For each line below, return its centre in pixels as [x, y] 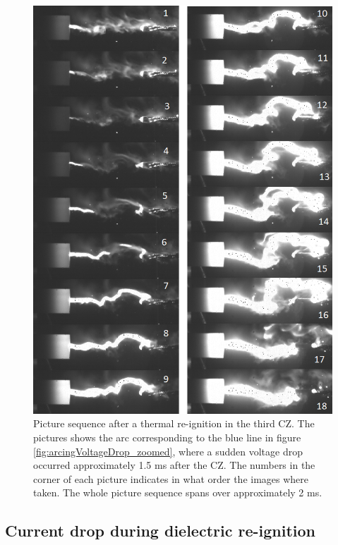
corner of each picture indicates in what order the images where [171, 478]
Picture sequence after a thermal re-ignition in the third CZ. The [174, 423]
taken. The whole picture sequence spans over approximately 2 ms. [178, 492]
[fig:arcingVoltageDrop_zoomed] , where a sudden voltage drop [168, 451]
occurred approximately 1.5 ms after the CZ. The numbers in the [174, 465]
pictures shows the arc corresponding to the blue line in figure [167, 437]
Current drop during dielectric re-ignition [160, 531]
